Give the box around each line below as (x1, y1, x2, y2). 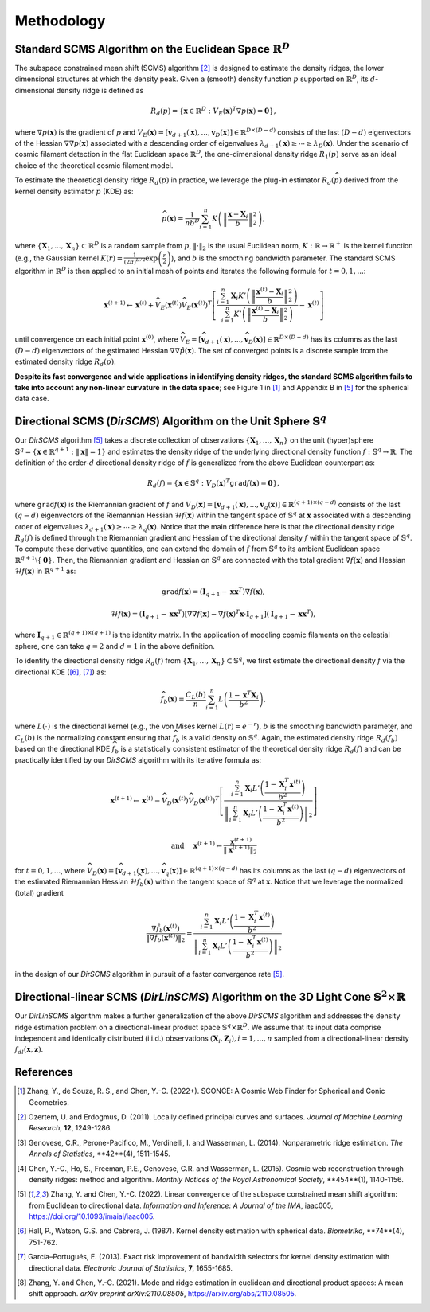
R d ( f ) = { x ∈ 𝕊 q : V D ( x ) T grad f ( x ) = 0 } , (147, 478, 280, 490)
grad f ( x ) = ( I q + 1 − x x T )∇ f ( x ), (162, 586, 266, 599)
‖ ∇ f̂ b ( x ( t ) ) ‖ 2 (146, 932, 186, 944)
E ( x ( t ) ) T (186, 299, 213, 311)
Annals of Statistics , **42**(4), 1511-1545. (29, 1149, 170, 1158)
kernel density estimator (14, 186, 95, 196)
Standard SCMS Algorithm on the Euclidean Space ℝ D (14, 40, 291, 56)
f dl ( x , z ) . (14, 1045, 44, 1056)
